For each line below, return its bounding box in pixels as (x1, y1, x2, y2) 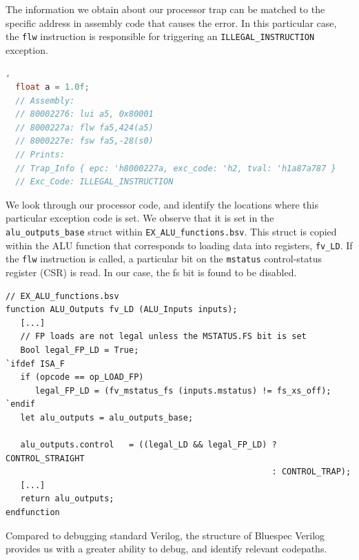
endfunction (6, 508, 60, 518)
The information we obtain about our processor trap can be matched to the (6, 2, 325, 16)
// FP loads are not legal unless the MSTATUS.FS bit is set (20, 331, 307, 342)
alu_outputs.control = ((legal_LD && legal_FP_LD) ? (20, 440, 277, 450)
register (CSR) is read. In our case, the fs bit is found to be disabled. (6, 264, 297, 279)
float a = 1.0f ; (15, 82, 90, 93)
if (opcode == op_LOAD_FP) (20, 372, 144, 383)
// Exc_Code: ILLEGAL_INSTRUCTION (15, 177, 174, 187)
